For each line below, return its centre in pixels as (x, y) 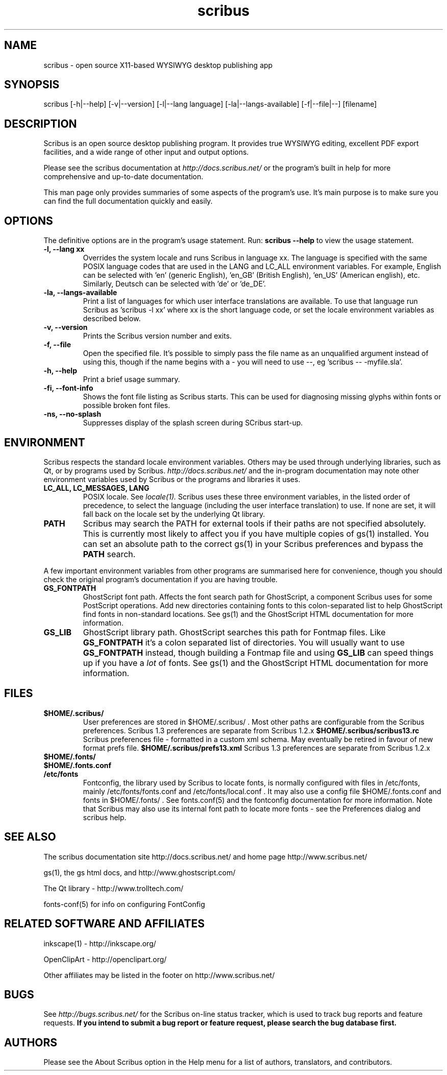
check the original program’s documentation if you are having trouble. (160, 579)
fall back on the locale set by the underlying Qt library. (174, 514)
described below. (112, 319)
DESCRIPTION (41, 124)
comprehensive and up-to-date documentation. (123, 177)
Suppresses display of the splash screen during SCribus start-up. (193, 423)
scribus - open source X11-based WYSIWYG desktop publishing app (158, 65)
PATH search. (109, 554)
